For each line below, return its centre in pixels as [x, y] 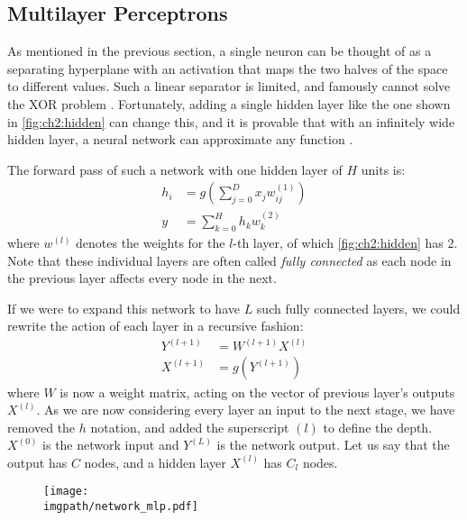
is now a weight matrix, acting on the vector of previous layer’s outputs [257, 392]
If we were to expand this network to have [124, 308]
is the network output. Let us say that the [333, 445]
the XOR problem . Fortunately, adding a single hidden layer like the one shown [229, 103]
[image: [66, 492]
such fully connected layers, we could [358, 308]
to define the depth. [378, 427]
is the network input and [111, 445]
